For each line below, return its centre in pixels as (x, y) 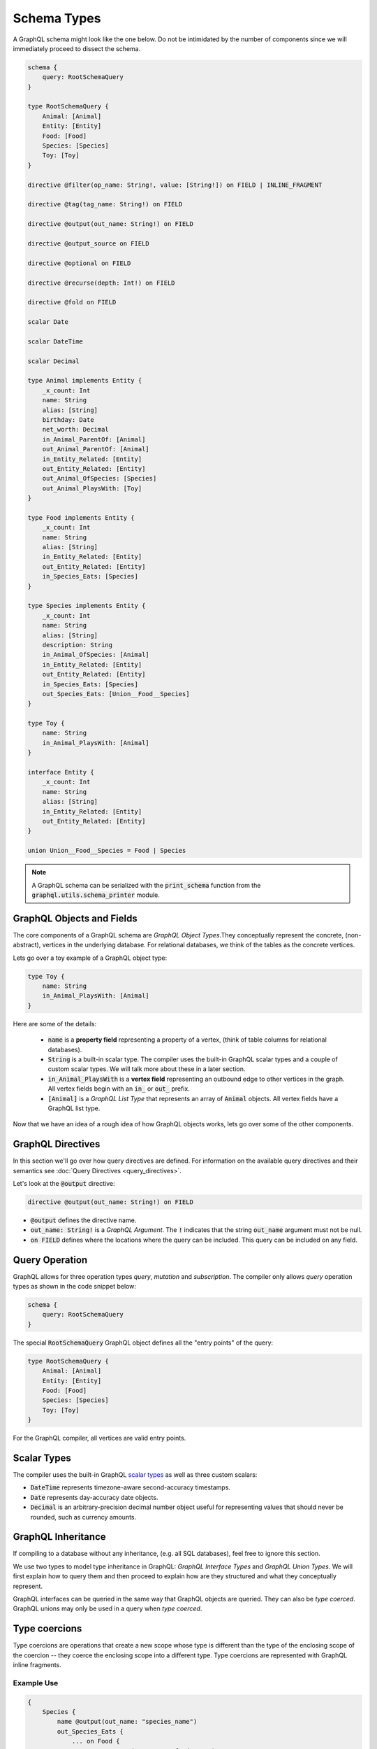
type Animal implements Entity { (85, 381)
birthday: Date (68, 419)
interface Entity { (61, 772)
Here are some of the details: (55, 1024)
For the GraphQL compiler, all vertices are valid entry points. (99, 1438)
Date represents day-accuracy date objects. (94, 1497)
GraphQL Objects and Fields (75, 918)
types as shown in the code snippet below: (74, 1287)
